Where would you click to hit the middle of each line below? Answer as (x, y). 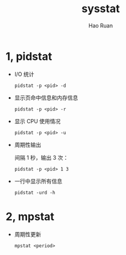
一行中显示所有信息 (38, 181)
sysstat (101, 9)
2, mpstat (30, 216)
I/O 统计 (24, 74)
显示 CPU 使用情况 (37, 121)
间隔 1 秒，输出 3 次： (41, 157)
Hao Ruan (101, 25)
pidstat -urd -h (35, 192)
